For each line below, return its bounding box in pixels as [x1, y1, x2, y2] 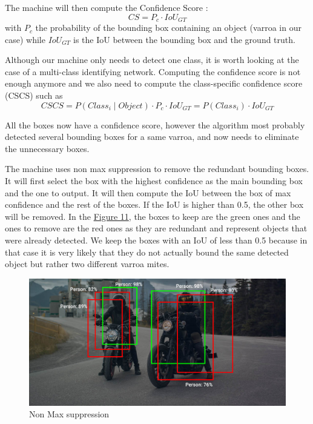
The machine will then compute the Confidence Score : [5, 1, 208, 13]
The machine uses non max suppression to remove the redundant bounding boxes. [5, 162, 309, 175]
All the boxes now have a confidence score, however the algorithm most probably [5, 118, 305, 131]
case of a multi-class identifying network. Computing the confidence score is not [5, 65, 301, 78]
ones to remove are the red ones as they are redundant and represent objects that [5, 222, 308, 234]
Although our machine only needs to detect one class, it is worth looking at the [5, 53, 299, 66]
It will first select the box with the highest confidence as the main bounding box [5, 174, 303, 187]
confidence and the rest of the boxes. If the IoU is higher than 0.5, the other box [5, 198, 304, 211]
